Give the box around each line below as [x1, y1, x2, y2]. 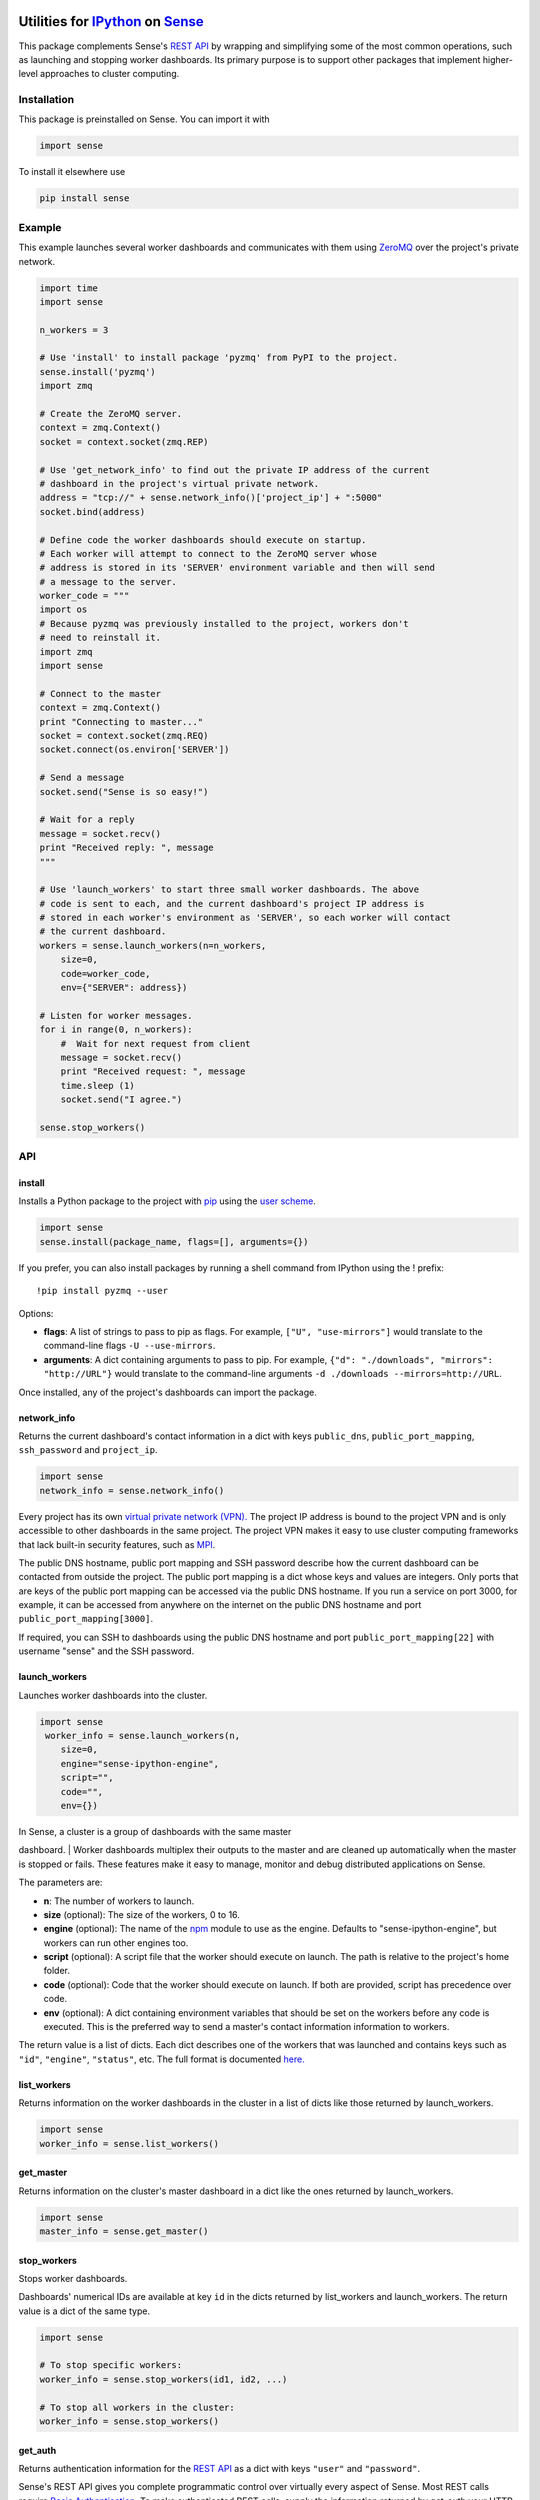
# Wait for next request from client [60, 1038, 251, 1049]
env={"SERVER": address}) [60, 982, 188, 994]
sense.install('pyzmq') [39, 366, 157, 377]
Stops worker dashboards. [18, 2272, 128, 2284]
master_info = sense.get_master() [39, 2225, 209, 2237]
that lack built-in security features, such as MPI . [18, 1538, 216, 1550]
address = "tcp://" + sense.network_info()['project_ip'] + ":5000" [39, 492, 383, 504]
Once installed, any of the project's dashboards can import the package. [18, 1386, 317, 1398]
